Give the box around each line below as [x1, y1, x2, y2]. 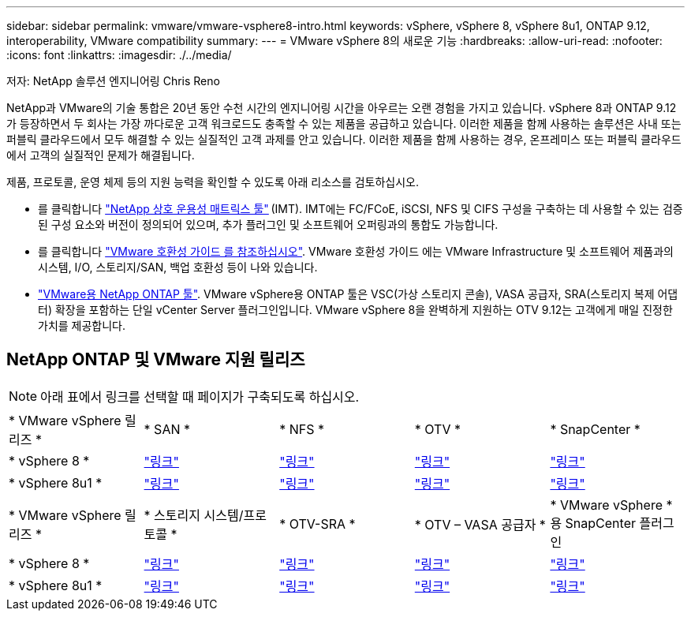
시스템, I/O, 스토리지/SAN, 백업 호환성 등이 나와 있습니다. [38, 260, 318, 274]
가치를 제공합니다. [38, 319, 126, 332]
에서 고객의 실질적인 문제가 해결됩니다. [6, 148, 195, 162]
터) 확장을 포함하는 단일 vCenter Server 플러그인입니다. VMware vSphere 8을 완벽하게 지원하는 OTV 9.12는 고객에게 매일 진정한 [38, 303, 673, 316]
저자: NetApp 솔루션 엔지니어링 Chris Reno [6, 74, 220, 88]
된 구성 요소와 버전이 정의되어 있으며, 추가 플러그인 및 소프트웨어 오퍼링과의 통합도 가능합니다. [38, 218, 499, 231]
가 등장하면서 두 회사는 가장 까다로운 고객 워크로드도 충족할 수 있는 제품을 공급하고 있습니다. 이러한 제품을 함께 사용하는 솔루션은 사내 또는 [6, 117, 682, 130]
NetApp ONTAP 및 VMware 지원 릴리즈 [6, 350, 305, 370]
